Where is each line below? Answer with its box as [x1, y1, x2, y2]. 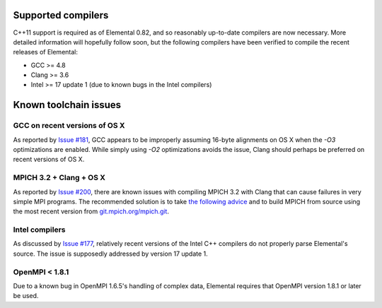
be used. [13, 292, 39, 300]
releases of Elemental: [13, 48, 78, 57]
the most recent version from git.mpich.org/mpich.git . [13, 207, 170, 215]
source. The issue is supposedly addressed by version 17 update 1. [13, 249, 208, 258]
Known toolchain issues [13, 99, 122, 111]
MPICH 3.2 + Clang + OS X [13, 173, 106, 183]
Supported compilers [13, 9, 109, 21]
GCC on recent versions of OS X [13, 121, 125, 131]
